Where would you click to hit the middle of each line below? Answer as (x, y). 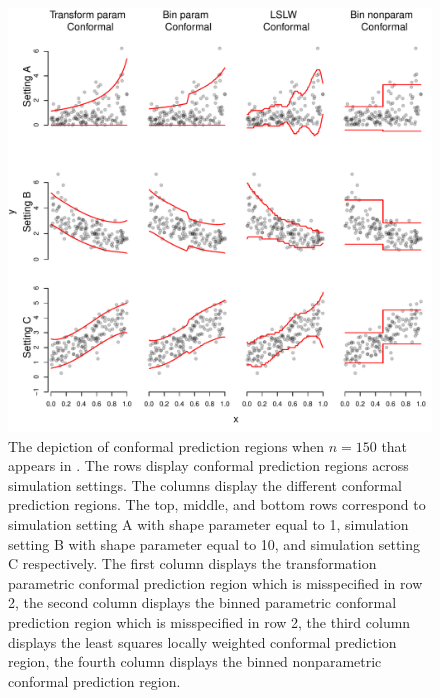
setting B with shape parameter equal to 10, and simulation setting (214, 543)
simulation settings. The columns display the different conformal (205, 484)
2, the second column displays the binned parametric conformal (202, 602)
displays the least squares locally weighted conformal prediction (202, 641)
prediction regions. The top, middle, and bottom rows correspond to (217, 504)
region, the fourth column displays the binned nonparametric (195, 661)
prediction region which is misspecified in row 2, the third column (209, 621)
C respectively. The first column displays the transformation (192, 563)
